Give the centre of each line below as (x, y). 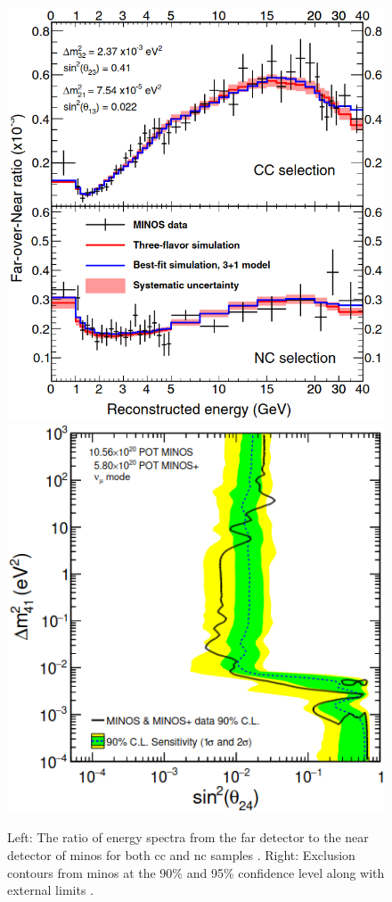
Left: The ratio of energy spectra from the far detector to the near (188, 837)
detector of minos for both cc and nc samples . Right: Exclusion (181, 854)
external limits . (50, 890)
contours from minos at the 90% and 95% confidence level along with (196, 872)
